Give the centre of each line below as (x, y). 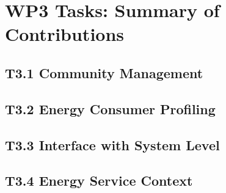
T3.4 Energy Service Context (99, 180)
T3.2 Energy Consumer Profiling (110, 108)
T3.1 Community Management (104, 72)
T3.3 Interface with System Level (112, 144)
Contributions (65, 34)
